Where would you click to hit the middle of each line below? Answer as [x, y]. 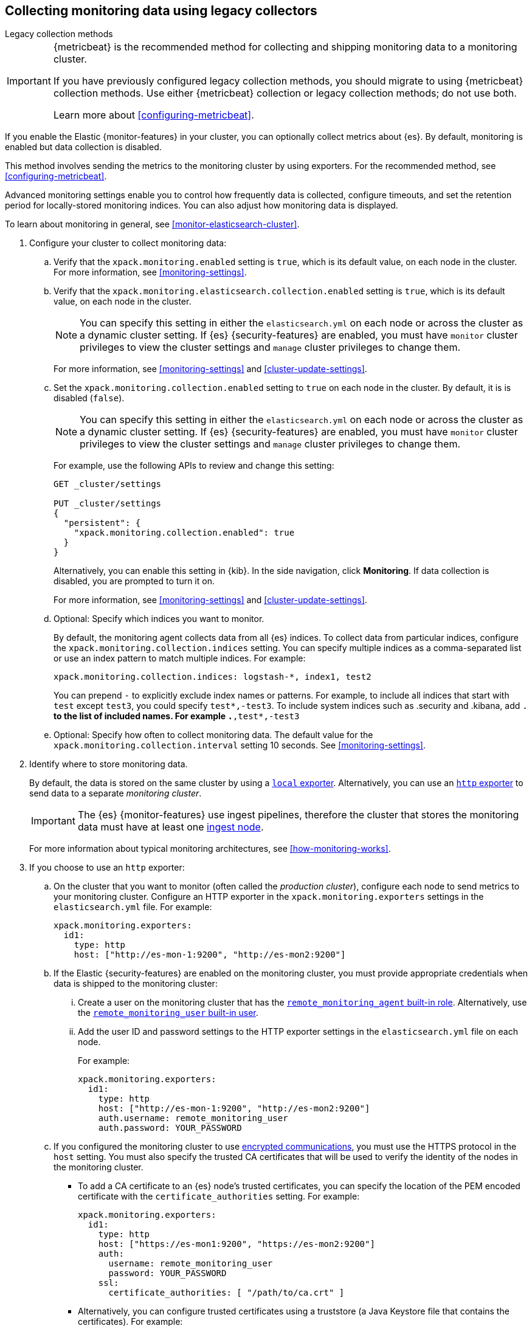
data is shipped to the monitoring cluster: [136, 984]
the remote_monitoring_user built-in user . [168, 1013]
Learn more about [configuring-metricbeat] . [154, 115]
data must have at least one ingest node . [171, 827]
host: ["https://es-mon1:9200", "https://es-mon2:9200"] [237, 1244]
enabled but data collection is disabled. [83, 147]
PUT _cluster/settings [108, 504]
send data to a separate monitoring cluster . [116, 793]
